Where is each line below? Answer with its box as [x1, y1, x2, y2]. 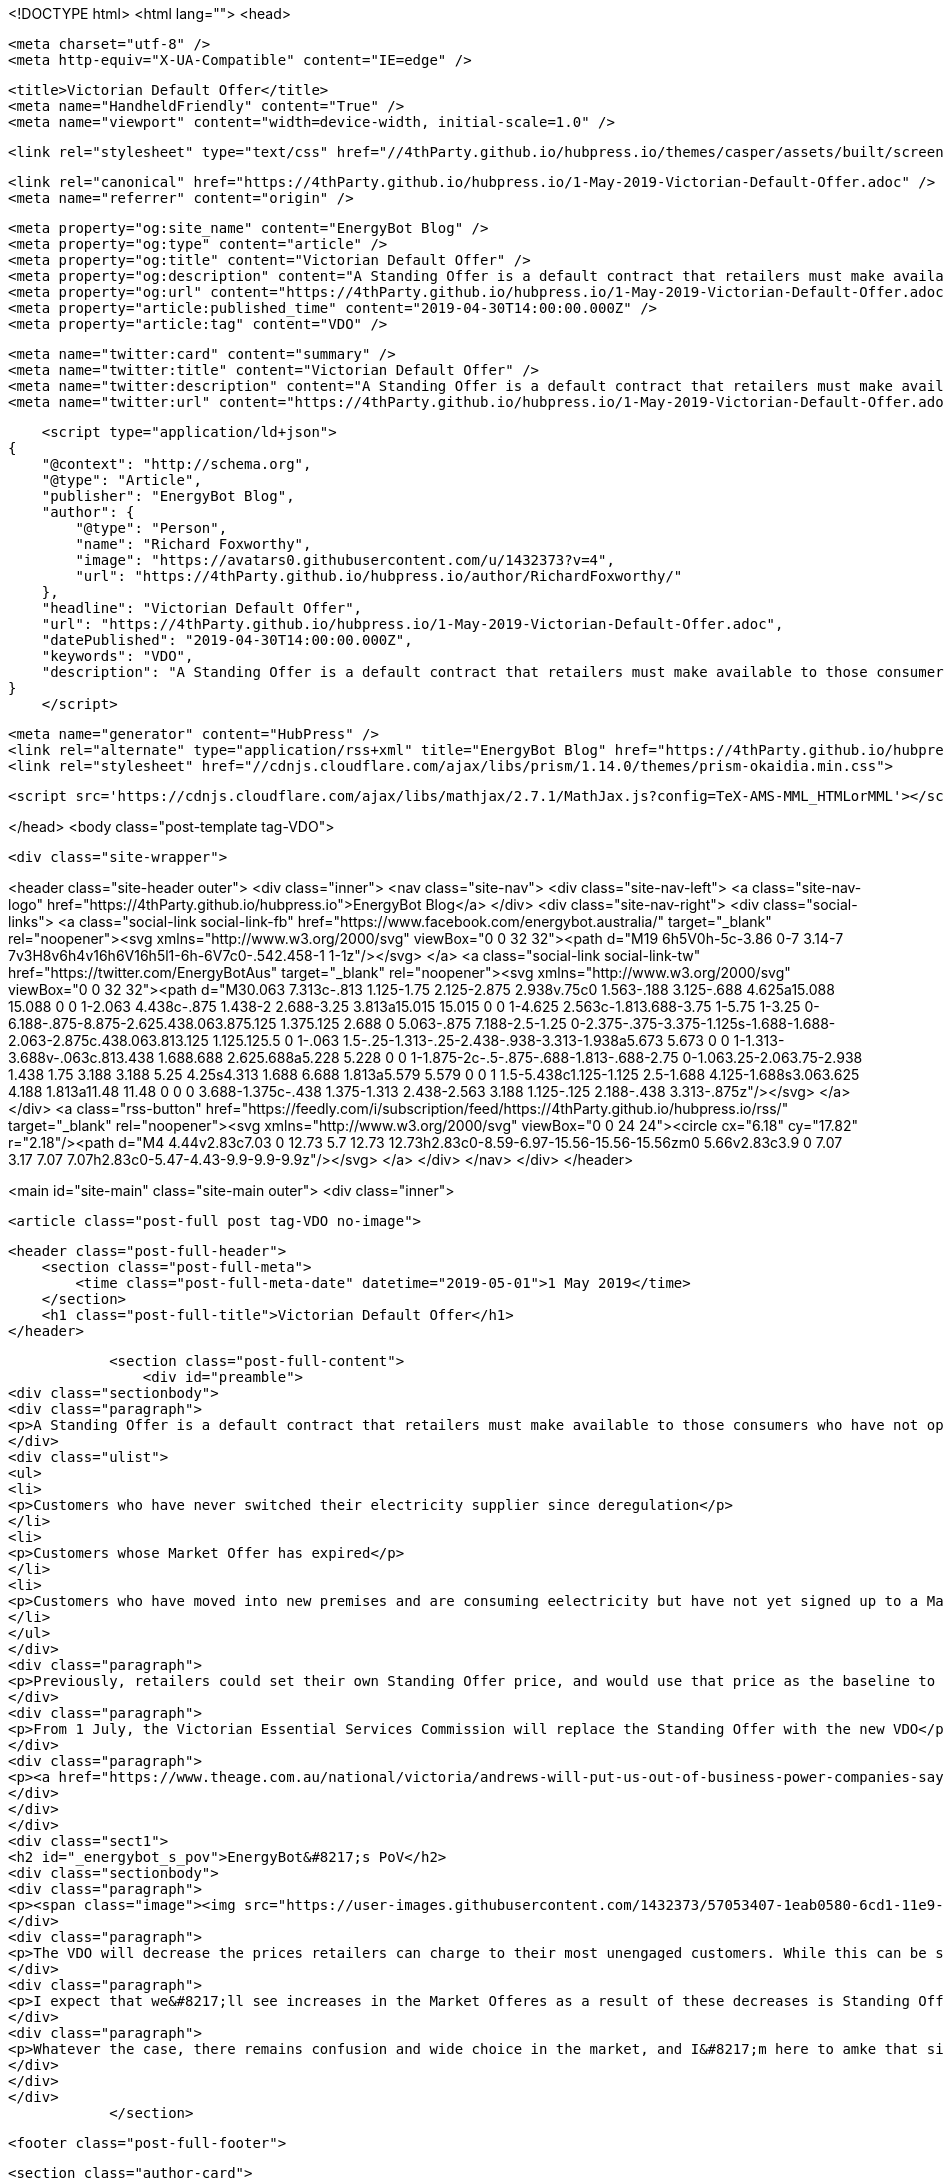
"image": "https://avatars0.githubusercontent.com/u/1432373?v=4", [75, 552, 615, 568]
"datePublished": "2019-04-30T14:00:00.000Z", [41, 632, 413, 648]
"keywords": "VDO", [41, 648, 194, 664]
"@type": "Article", [41, 472, 202, 488]
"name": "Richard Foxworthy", [75, 536, 312, 552]
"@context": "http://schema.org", [41, 456, 312, 472]
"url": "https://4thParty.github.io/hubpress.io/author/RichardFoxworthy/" [75, 568, 683, 584]
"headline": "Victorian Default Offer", [41, 600, 363, 616]
